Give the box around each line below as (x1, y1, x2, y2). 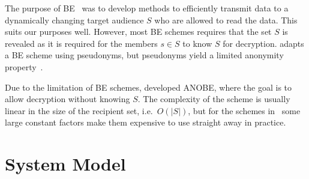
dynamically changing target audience (5, 13, 144, 26)
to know (182, 37, 212, 49)
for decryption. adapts (223, 37, 304, 49)
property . (5, 60, 43, 73)
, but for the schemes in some (188, 104, 301, 117)
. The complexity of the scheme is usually (137, 93, 290, 105)
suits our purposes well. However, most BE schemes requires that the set (5, 25, 272, 38)
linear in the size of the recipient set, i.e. (5, 104, 153, 117)
